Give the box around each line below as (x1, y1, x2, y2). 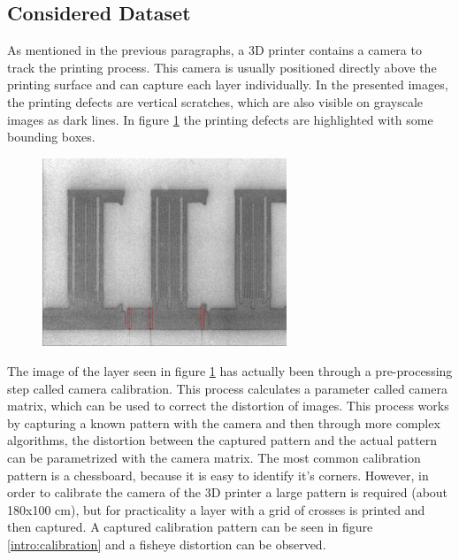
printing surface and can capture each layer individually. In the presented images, (7, 75, 448, 94)
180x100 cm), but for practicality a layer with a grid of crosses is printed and (7, 500, 425, 518)
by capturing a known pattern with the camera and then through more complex (7, 413, 440, 432)
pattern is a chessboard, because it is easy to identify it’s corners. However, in (7, 465, 429, 484)
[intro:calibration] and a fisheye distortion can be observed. (7, 534, 326, 553)
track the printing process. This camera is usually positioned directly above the (7, 58, 437, 76)
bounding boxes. (7, 127, 96, 146)
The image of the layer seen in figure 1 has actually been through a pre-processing (7, 361, 453, 380)
